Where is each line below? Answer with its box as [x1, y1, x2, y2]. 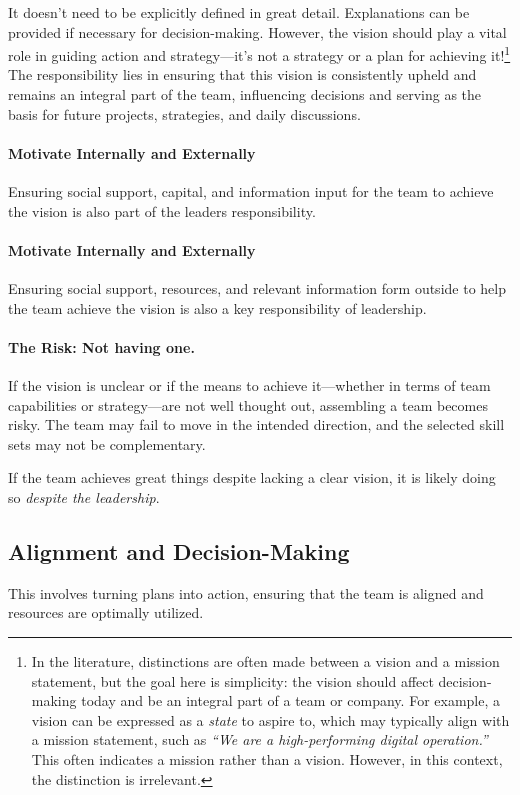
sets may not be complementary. [8, 433, 206, 454]
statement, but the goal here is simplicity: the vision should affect [31, 670, 434, 691]
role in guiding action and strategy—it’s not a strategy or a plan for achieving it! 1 [8, 42, 511, 65]
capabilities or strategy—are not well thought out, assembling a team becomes [8, 394, 488, 415]
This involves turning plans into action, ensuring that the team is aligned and [8, 582, 484, 603]
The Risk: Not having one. [8, 336, 195, 357]
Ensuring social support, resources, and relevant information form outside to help [8, 278, 506, 298]
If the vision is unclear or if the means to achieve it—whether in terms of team [8, 374, 491, 395]
